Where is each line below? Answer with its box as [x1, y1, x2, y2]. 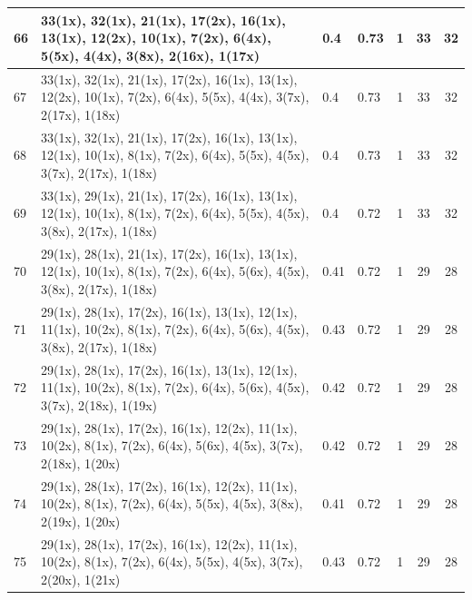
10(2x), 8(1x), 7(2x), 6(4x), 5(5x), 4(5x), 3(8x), [41, 494, 303, 513]
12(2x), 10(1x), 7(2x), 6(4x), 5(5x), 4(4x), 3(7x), [41, 87, 310, 106]
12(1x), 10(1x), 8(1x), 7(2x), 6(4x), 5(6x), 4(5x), [41, 261, 310, 280]
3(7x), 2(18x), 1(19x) [41, 395, 158, 414]
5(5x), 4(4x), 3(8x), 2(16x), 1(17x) [41, 45, 261, 64]
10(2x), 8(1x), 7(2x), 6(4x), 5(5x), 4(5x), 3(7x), [41, 552, 303, 571]
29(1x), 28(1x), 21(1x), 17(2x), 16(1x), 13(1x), [41, 243, 298, 262]
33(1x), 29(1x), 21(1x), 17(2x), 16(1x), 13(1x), [41, 185, 298, 204]
